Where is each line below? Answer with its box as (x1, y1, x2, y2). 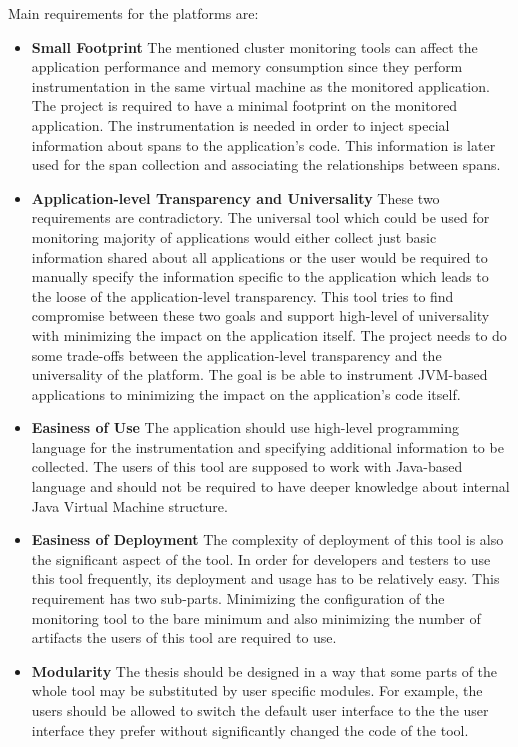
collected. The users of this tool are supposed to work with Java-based (31, 456, 463, 477)
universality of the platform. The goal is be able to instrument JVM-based (31, 364, 488, 385)
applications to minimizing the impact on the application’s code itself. (31, 383, 461, 404)
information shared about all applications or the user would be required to (31, 246, 488, 267)
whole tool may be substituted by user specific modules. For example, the (31, 680, 483, 701)
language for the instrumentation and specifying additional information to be (31, 436, 504, 457)
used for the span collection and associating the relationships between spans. (31, 154, 501, 175)
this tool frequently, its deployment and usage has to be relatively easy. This (31, 568, 500, 589)
